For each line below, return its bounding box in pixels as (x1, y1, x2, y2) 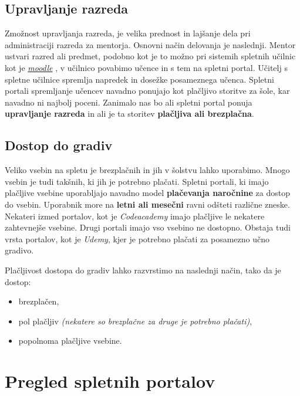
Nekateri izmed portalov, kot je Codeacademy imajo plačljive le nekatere (5, 209, 265, 222)
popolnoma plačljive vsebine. (18, 334, 122, 347)
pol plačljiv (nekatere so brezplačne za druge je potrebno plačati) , (18, 314, 252, 327)
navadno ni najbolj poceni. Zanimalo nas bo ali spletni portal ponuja (5, 96, 252, 108)
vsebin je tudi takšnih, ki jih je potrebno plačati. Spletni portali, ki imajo (5, 175, 269, 187)
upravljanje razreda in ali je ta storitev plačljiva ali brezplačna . (5, 107, 254, 120)
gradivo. (5, 244, 34, 256)
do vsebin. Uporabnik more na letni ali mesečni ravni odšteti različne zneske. (5, 198, 290, 210)
